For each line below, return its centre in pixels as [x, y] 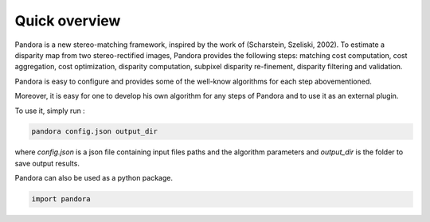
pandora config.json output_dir [95, 132]
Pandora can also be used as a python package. [94, 178]
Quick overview [68, 21]
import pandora [61, 199]
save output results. [47, 163]
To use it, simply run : [50, 111]
